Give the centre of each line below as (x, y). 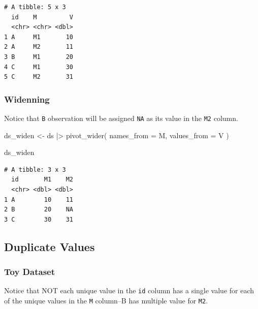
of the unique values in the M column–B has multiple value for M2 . (106, 301)
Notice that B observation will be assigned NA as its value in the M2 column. (121, 118)
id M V (42, 17)
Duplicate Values (50, 246)
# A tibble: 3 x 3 (35, 169)
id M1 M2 (42, 180)
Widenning (27, 99)
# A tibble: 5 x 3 (35, 7)
